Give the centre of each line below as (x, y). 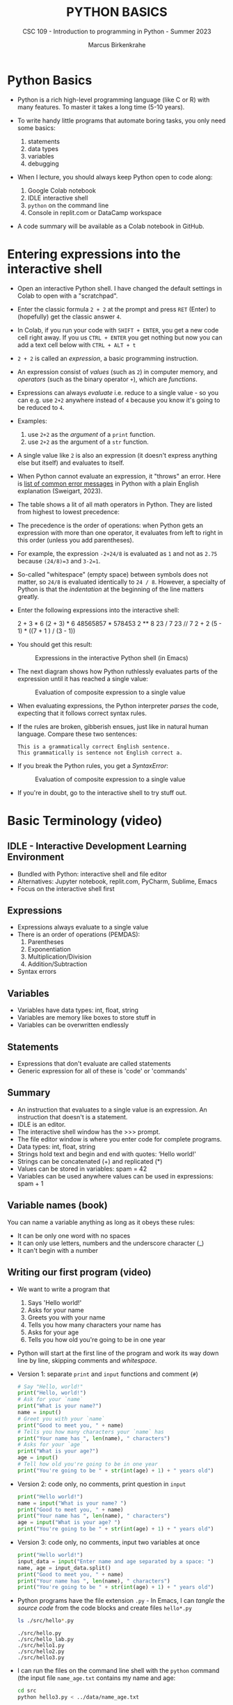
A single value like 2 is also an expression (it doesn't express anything (117, 455)
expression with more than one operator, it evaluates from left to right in (120, 532)
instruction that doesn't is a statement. (72, 1116)
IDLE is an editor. (41, 1124)
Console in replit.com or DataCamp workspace (95, 212)
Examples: (32, 421)
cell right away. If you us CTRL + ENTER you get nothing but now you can (120, 337)
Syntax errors (37, 972)
